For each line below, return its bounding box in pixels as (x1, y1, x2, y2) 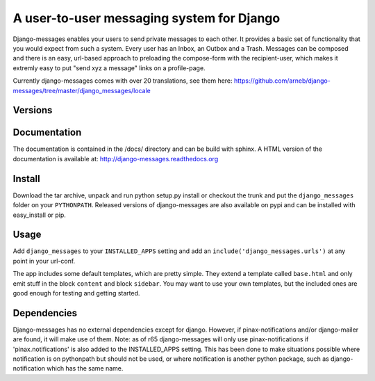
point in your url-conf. (12, 257, 76, 265)
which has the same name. (46, 364, 124, 373)
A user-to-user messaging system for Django (12, 10, 281, 26)
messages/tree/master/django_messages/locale (12, 86, 151, 95)
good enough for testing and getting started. (12, 289, 140, 297)
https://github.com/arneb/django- (233, 76, 331, 85)
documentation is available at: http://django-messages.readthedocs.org (12, 154, 219, 163)
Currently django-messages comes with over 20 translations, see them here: (12, 76, 233, 85)
